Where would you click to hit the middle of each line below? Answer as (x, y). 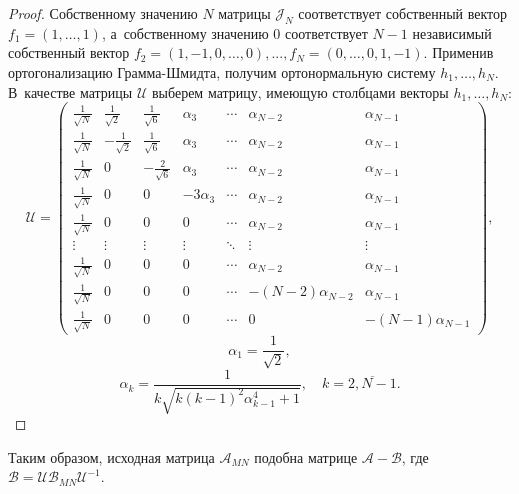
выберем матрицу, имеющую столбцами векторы (300, 91)
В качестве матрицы (70, 91)
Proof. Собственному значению (103, 13)
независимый (452, 32)
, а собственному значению (185, 32)
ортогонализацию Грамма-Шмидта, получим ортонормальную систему (222, 71)
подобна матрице (306, 456)
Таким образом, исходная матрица (111, 456)
